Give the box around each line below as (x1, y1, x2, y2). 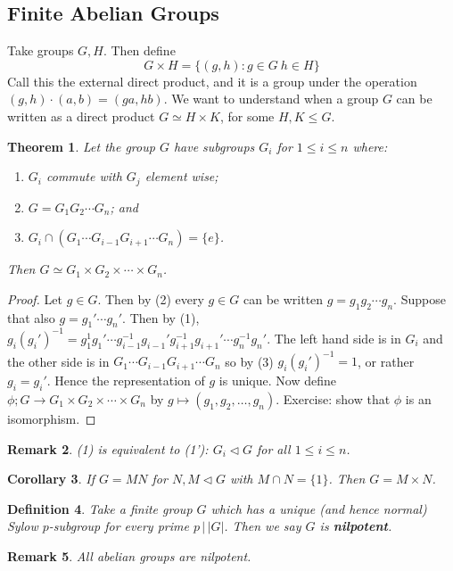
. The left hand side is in (267, 328, 401, 347)
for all (256, 439, 291, 458)
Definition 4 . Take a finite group (7, 499, 193, 517)
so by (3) (225, 352, 274, 370)
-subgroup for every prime (48, 517, 189, 535)
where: (352, 137, 388, 155)
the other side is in (7, 352, 110, 370)
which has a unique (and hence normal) (210, 499, 427, 517)
